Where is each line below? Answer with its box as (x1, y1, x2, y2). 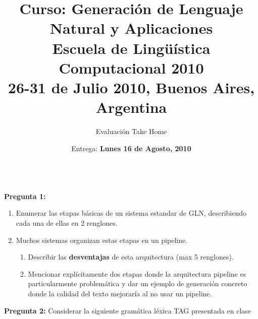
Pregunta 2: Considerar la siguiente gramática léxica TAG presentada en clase (4, 305, 251, 315)
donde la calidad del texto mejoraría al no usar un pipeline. (28, 288, 212, 298)
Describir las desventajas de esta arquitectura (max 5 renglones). (28, 251, 234, 262)
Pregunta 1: (4, 190, 46, 201)
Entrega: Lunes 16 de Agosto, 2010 (71, 143, 191, 153)
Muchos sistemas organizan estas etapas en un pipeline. (16, 234, 188, 245)
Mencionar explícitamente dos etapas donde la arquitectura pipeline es (28, 268, 246, 279)
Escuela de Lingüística (52, 37, 211, 58)
